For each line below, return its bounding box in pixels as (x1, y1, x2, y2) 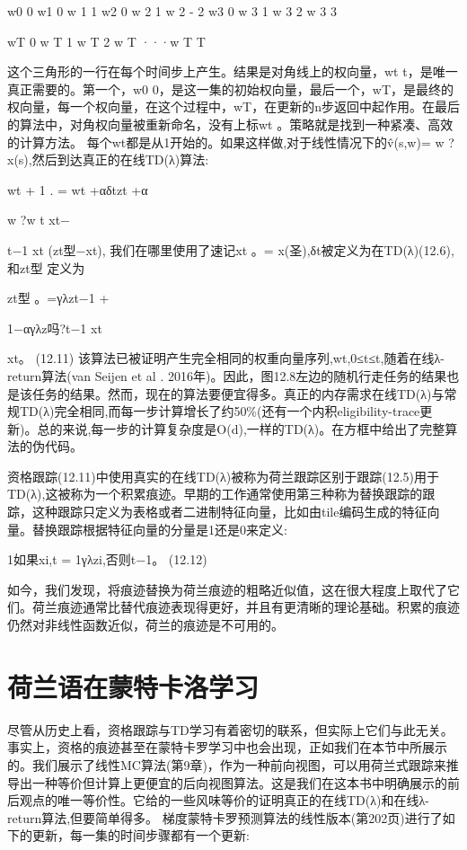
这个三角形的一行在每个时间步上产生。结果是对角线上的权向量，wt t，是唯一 (7, 62, 458, 81)
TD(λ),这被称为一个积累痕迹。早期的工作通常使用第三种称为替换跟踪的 (7, 484, 423, 503)
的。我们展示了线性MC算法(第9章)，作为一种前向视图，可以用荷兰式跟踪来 (7, 755, 446, 774)
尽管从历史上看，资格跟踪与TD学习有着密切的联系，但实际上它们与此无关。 (7, 720, 454, 739)
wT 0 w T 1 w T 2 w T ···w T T (7, 31, 206, 50)
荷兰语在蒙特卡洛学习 (7, 668, 260, 704)
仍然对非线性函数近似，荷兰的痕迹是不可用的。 (7, 615, 284, 634)
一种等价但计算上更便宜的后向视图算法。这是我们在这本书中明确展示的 (31, 773, 447, 792)
